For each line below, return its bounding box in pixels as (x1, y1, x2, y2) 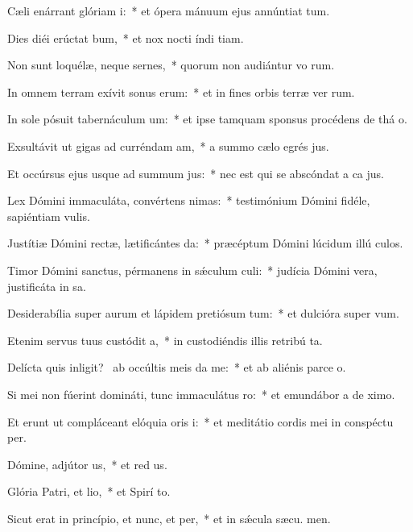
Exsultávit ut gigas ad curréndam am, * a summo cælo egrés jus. (7, 137, 329, 154)
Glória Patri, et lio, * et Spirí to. (7, 483, 171, 500)
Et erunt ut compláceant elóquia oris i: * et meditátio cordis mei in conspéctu (7, 413, 394, 430)
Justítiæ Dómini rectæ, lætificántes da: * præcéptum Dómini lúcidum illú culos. (7, 235, 403, 251)
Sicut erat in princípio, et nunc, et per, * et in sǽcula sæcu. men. (7, 509, 331, 526)
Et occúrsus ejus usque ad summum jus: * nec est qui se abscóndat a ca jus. (7, 164, 385, 181)
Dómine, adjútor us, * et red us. (7, 455, 167, 472)
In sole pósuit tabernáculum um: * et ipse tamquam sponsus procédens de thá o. (7, 110, 407, 127)
